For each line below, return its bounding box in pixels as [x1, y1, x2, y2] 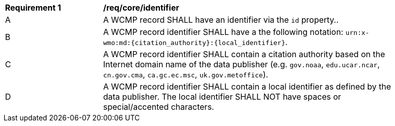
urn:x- [345, 29, 370, 36]
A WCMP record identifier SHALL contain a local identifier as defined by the [103, 81, 391, 92]
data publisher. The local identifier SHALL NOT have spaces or [103, 92, 341, 102]
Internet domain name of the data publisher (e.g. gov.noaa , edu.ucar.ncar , [103, 59, 380, 69]
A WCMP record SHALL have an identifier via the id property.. [103, 15, 339, 25]
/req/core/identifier [103, 3, 180, 13]
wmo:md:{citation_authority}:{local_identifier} [103, 39, 286, 47]
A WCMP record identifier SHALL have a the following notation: [103, 27, 343, 37]
